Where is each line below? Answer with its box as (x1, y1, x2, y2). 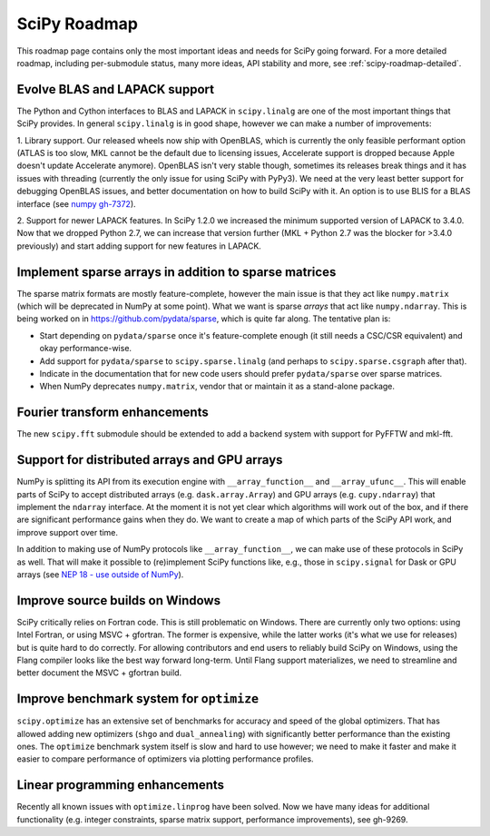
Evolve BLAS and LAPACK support (16, 82, 215, 97)
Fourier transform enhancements (16, 405, 209, 420)
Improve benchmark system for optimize (16, 691, 259, 707)
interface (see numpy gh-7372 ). (16, 198, 136, 209)
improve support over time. (16, 526, 118, 537)
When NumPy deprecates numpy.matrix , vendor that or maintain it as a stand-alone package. (39, 381, 395, 392)
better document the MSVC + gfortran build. (16, 667, 182, 678)
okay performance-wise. (39, 343, 132, 354)
